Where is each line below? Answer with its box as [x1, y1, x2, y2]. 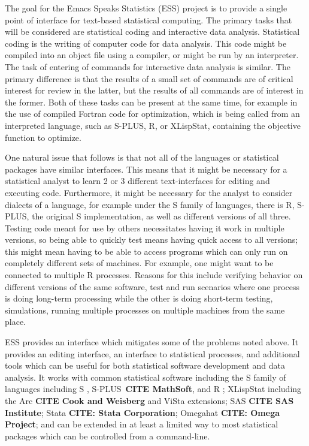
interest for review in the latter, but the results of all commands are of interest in [5, 84, 304, 97]
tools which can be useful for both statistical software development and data [5, 359, 285, 372]
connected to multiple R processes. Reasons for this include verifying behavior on [5, 269, 303, 281]
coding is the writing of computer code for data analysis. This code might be [5, 37, 287, 49]
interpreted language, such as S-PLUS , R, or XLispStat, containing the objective [5, 119, 301, 131]
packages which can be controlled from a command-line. [5, 429, 210, 442]
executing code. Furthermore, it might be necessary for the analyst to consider [5, 186, 293, 198]
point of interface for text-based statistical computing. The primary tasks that [5, 13, 292, 26]
